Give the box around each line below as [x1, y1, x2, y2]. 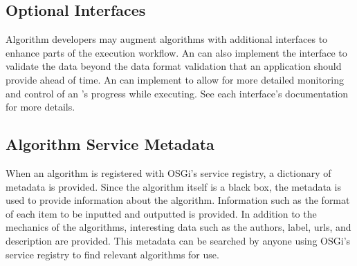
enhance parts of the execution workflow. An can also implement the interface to [6, 45, 347, 59]
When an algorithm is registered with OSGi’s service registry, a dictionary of [6, 165, 331, 180]
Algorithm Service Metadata [6, 133, 214, 155]
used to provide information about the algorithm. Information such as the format [6, 193, 350, 207]
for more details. [6, 99, 75, 114]
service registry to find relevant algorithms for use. [6, 247, 219, 261]
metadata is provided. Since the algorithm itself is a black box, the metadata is [6, 179, 341, 193]
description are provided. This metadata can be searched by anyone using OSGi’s [6, 233, 351, 247]
